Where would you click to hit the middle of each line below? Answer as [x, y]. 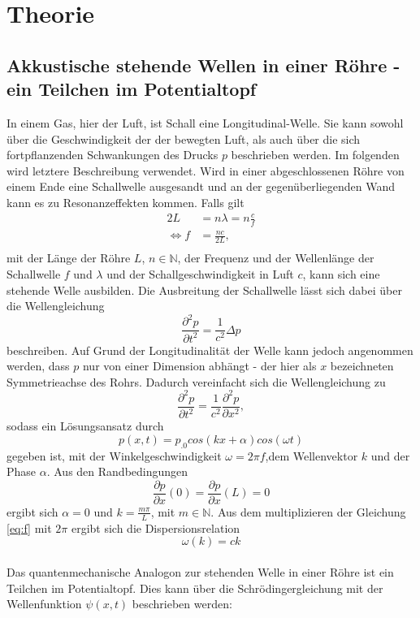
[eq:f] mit [29, 527]
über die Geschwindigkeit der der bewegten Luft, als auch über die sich [184, 138]
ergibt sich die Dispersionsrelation [156, 527]
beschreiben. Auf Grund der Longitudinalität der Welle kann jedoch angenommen [210, 350]
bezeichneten [362, 366]
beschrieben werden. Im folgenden [315, 155]
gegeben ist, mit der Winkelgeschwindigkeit [114, 455]
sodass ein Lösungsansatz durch [85, 426]
